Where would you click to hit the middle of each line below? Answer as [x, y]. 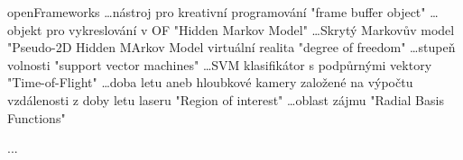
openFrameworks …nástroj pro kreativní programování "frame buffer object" [217, 12]
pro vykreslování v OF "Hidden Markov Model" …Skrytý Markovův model [250, 29]
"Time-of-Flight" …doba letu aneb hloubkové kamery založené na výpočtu [210, 82]
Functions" [37, 117]
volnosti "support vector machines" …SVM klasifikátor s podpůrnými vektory [220, 64]
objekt [25, 29]
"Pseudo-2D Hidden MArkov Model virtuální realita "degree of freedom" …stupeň [231, 47]
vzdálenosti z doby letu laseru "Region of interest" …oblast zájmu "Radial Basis [226, 99]
